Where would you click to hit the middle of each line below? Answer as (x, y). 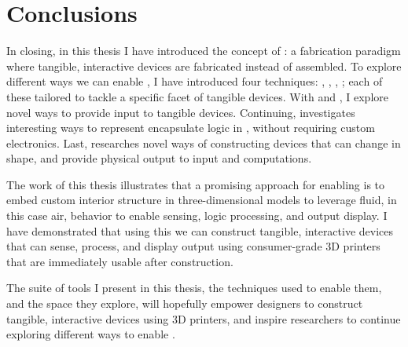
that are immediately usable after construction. (120, 261)
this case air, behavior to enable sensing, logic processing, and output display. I (197, 216)
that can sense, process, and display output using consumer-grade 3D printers (193, 246)
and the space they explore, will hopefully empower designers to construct (185, 303)
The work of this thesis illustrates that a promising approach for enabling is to (196, 184)
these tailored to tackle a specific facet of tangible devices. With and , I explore (197, 96)
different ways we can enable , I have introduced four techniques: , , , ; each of (195, 81)
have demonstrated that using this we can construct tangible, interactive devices (200, 230)
